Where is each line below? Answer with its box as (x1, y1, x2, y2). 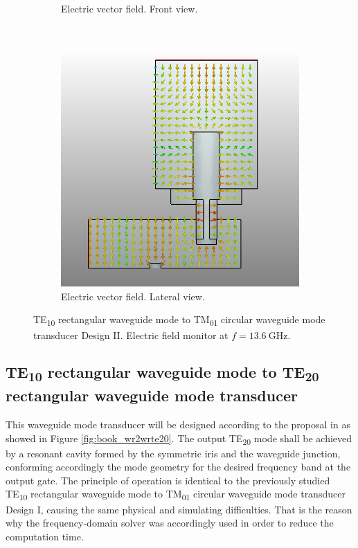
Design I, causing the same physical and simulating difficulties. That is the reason (6, 502, 352, 516)
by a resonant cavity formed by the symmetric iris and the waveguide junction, (6, 446, 341, 460)
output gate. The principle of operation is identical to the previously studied (6, 473, 330, 487)
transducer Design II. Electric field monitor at (33, 327, 229, 342)
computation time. (6, 529, 84, 543)
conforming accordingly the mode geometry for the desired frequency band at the (6, 459, 351, 474)
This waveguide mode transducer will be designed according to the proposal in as (6, 417, 350, 431)
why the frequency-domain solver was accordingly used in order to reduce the (6, 515, 334, 530)
